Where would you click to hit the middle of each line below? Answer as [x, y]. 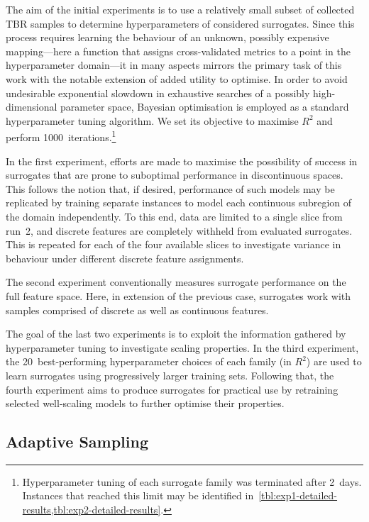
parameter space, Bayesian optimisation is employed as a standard [205, 107]
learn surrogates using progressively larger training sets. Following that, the [170, 375]
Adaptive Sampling [77, 442]
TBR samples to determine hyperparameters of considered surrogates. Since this [180, 23]
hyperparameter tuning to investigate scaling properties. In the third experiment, [182, 347]
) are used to [334, 361]
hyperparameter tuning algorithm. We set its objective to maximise [152, 120]
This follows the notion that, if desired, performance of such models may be [170, 188]
